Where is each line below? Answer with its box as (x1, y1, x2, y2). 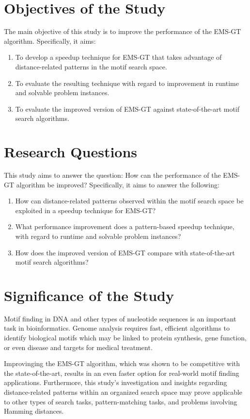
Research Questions (4, 142, 138, 162)
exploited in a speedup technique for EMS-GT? (15, 205, 156, 215)
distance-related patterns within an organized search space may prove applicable (4, 387, 243, 397)
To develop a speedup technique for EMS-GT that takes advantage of (15, 52, 222, 62)
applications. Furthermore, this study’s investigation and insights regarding (4, 377, 227, 387)
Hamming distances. (4, 406, 64, 416)
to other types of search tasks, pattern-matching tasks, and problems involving (4, 396, 237, 406)
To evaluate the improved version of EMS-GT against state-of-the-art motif (15, 103, 240, 114)
